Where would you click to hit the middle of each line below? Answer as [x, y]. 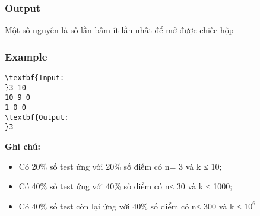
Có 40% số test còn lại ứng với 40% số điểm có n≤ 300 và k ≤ [130, 206]
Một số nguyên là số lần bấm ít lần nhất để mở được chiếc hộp [119, 30]
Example [26, 56]
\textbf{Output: [37, 117]
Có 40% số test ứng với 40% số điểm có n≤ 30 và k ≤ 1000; [126, 186]
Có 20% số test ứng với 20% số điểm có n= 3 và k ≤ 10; [120, 166]
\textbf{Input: [35, 78]
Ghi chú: [23, 146]
